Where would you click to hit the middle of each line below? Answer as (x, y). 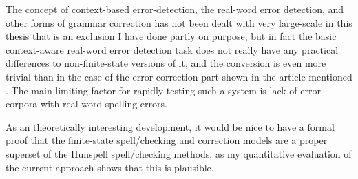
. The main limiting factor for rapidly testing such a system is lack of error (163, 90)
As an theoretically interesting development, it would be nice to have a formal (170, 126)
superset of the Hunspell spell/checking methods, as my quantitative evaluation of (179, 153)
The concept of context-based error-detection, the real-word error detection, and (175, 9)
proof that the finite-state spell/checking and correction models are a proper (167, 140)
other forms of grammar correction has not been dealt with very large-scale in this (179, 22)
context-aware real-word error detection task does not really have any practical (172, 49)
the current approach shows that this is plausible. (110, 167)
